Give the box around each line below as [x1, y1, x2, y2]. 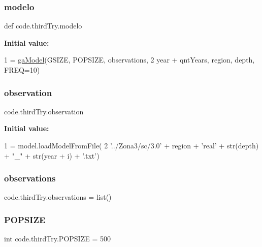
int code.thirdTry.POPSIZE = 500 [4, 233, 111, 244]
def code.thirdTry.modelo [4, 20, 82, 31]
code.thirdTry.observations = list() [4, 192, 112, 202]
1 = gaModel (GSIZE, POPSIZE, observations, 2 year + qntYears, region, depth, [4, 54, 255, 65]
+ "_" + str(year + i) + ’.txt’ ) [4, 150, 100, 161]
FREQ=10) [4, 65, 40, 75]
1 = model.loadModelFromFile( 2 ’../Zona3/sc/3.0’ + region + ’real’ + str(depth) [4, 140, 259, 150]
